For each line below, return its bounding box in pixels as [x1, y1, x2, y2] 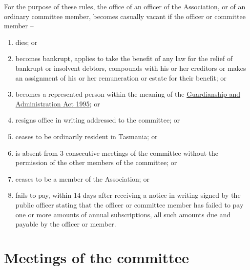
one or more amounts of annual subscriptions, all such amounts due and [15, 209, 231, 219]
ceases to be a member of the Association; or [15, 173, 149, 184]
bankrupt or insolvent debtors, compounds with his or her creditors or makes [15, 62, 246, 73]
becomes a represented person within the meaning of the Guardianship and [15, 89, 241, 99]
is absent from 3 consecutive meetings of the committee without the [15, 147, 219, 158]
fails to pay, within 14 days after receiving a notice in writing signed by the [15, 190, 241, 200]
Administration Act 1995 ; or [15, 98, 100, 108]
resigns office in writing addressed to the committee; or [15, 115, 180, 125]
